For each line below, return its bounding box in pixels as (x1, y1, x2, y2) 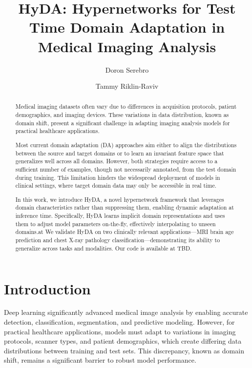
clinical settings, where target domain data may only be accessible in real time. (15, 181, 217, 190)
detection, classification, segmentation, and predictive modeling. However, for (4, 316, 235, 327)
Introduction (4, 279, 91, 299)
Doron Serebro (105, 64, 149, 75)
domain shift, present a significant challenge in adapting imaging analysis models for (15, 118, 230, 127)
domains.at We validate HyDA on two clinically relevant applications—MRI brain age (15, 228, 234, 236)
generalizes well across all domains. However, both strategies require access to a (15, 157, 218, 165)
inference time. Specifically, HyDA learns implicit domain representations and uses (15, 212, 225, 220)
